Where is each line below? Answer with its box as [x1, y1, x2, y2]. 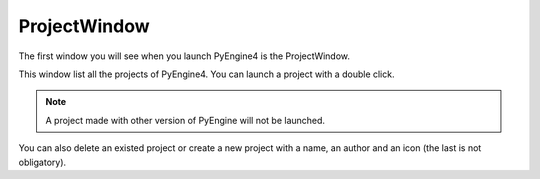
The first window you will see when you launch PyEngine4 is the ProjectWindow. [18, 50, 350, 62]
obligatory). [18, 156, 67, 168]
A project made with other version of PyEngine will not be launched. [45, 114, 325, 126]
